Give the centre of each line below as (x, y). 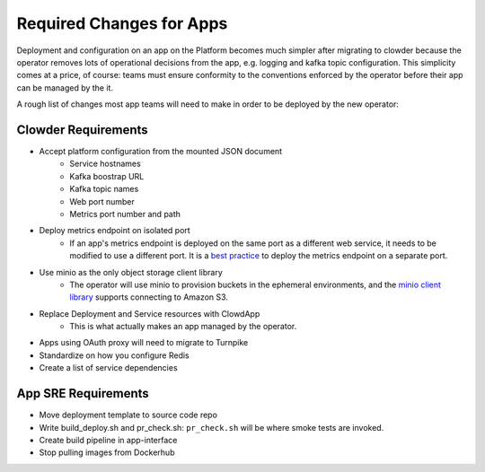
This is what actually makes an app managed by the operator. (183, 327)
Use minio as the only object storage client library (131, 272)
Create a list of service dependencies (109, 368)
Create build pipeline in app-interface (108, 440)
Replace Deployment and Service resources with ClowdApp (150, 313)
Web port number (102, 201)
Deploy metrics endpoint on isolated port (115, 231)
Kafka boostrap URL (107, 176)
